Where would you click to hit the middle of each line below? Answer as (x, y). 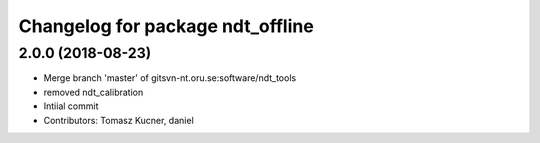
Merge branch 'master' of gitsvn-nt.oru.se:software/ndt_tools (170, 78)
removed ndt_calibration (93, 92)
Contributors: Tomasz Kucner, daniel (118, 120)
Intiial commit (71, 106)
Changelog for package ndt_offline (166, 26)
